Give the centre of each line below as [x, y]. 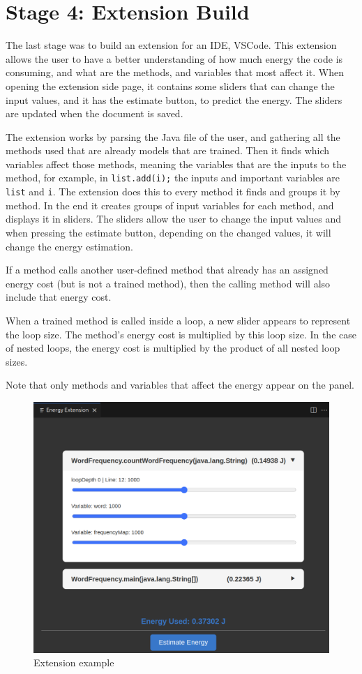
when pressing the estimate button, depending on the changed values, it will [168, 232]
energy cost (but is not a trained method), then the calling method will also [168, 283]
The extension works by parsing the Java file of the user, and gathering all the [173, 136]
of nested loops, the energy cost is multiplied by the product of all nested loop [173, 348]
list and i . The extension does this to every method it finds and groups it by [173, 192]
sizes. [17, 361]
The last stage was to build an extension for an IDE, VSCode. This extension [171, 45]
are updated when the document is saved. [95, 113]
